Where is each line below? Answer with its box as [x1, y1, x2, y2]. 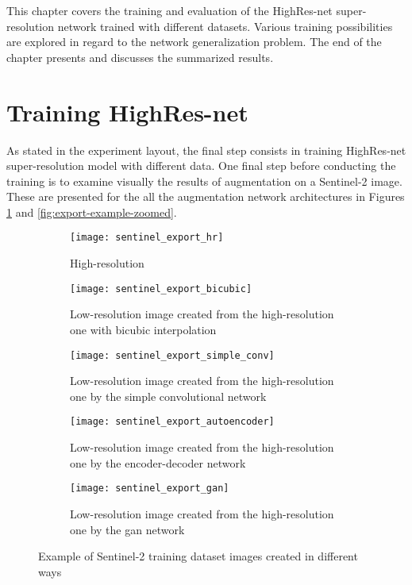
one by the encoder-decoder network [70, 454, 246, 471]
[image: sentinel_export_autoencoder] [70, 416, 275, 428]
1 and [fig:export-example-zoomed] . [6, 203, 177, 220]
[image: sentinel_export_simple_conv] [70, 349, 275, 361]
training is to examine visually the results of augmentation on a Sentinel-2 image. [6, 172, 402, 189]
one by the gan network [70, 521, 185, 537]
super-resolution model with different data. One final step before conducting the [6, 157, 396, 174]
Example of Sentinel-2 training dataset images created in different [38, 548, 358, 564]
